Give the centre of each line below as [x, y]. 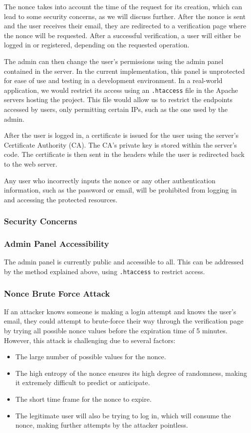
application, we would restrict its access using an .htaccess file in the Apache [121, 90]
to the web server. [31, 163]
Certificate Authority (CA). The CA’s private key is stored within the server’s [121, 144]
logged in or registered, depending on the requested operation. [97, 45]
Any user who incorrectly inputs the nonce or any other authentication [110, 180]
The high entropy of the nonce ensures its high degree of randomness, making [131, 373]
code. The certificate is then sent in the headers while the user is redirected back [124, 154]
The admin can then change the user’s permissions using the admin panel [114, 61]
